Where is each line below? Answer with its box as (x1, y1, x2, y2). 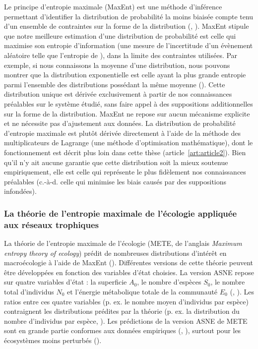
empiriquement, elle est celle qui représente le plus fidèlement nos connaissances (4, 167, 246, 177)
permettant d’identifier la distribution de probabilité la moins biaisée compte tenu (4, 11, 254, 21)
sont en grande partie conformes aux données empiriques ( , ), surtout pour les (4, 325, 241, 336)
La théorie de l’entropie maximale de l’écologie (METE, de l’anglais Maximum (4, 238, 242, 248)
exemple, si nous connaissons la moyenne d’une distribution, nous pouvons (4, 59, 230, 70)
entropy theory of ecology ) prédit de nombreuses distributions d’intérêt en (4, 247, 227, 258)
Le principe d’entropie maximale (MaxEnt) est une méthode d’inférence (4, 1, 222, 11)
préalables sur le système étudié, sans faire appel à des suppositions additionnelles (4, 98, 253, 109)
